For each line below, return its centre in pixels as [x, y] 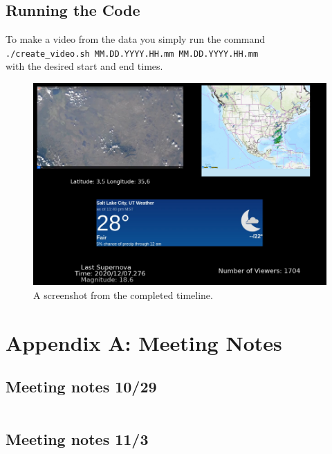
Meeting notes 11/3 [77, 439]
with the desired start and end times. [84, 66]
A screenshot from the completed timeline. [123, 294]
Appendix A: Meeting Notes [144, 342]
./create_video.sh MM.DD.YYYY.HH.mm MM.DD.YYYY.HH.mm [132, 54]
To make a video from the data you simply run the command [136, 39]
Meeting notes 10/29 [81, 387]
